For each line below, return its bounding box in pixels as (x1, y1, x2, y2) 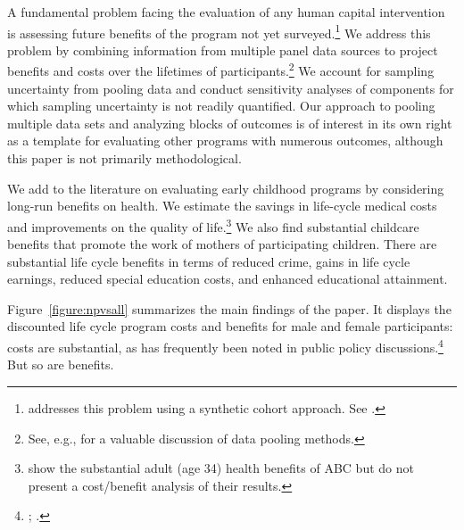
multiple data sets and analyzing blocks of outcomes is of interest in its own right (7, 113, 452, 132)
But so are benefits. (7, 355, 114, 374)
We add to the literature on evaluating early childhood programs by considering (7, 178, 444, 197)
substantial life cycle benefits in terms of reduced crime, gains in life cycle (7, 252, 410, 270)
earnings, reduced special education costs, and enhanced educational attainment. (7, 269, 448, 288)
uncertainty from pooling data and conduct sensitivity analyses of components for (7, 79, 454, 97)
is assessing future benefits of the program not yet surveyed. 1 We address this (7, 21, 431, 42)
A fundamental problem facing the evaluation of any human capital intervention (7, 3, 445, 21)
